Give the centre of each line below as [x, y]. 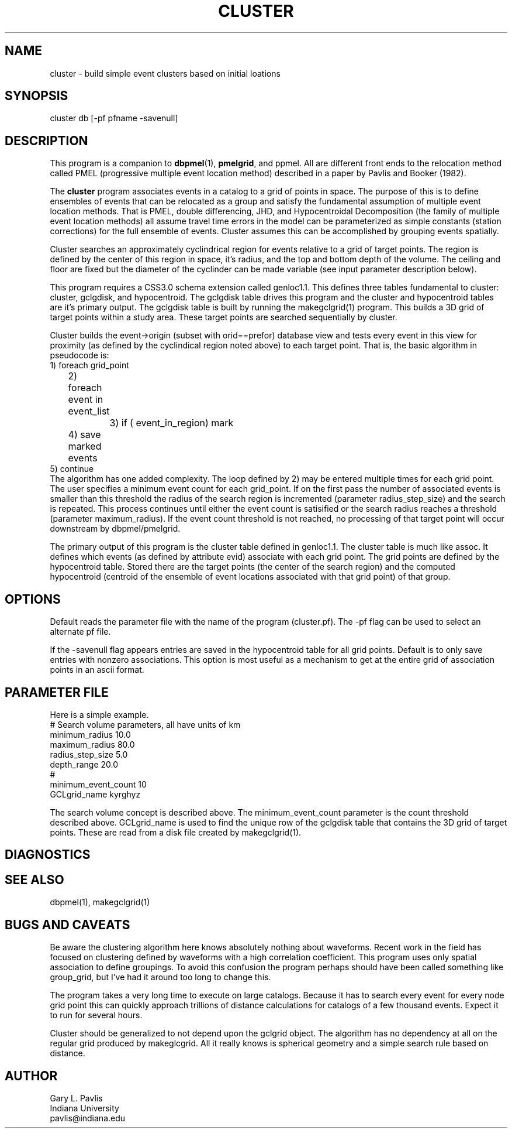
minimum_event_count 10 [98, 784]
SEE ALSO [34, 879]
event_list [89, 411]
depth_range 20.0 [84, 764]
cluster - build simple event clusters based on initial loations [165, 73]
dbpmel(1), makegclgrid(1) [100, 902]
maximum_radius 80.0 [92, 744]
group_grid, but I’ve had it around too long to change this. [160, 977]
